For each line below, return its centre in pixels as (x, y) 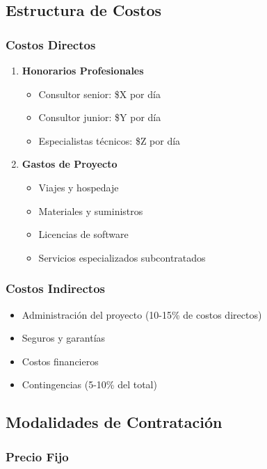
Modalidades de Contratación (114, 422)
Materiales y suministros (91, 210)
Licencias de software (83, 234)
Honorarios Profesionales (83, 70)
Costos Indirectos (55, 288)
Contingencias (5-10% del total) (89, 384)
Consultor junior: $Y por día (100, 117)
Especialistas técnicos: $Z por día (110, 140)
